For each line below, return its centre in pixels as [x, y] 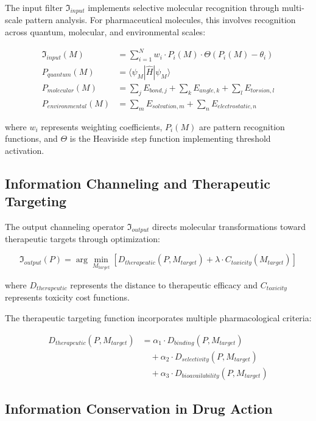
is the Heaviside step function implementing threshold [170, 138]
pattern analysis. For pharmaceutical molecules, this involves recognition [160, 20]
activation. [25, 150]
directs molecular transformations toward [229, 227]
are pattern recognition [242, 126]
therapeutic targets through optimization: [83, 239]
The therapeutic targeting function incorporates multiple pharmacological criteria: [158, 317]
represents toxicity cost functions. [67, 297]
